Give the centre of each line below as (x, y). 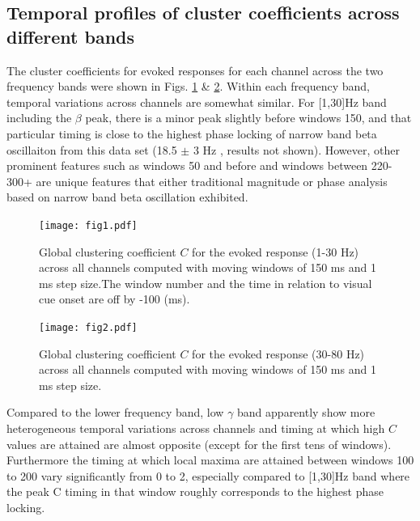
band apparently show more (306, 412)
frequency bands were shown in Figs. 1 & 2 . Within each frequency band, (188, 86)
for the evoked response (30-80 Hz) (278, 353)
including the (39, 118)
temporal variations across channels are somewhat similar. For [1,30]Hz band (197, 102)
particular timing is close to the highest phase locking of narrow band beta (192, 133)
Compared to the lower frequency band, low (115, 412)
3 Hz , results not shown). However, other (296, 149)
